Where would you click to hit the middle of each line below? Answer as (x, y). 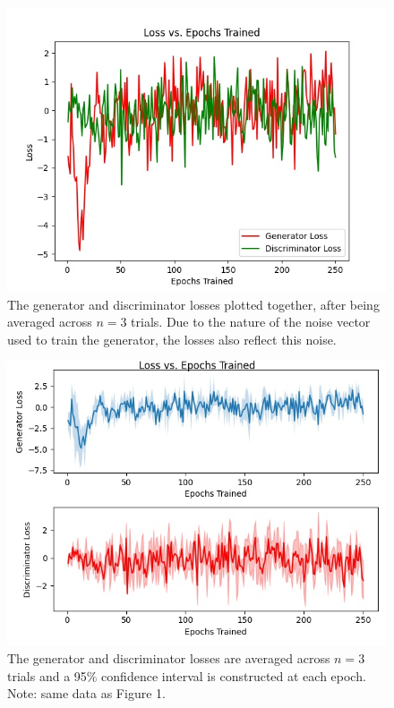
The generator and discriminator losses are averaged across (169, 657)
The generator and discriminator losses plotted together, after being (193, 304)
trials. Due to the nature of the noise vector (251, 322)
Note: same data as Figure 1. (86, 693)
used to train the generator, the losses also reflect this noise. (172, 339)
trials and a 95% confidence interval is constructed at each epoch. (187, 675)
